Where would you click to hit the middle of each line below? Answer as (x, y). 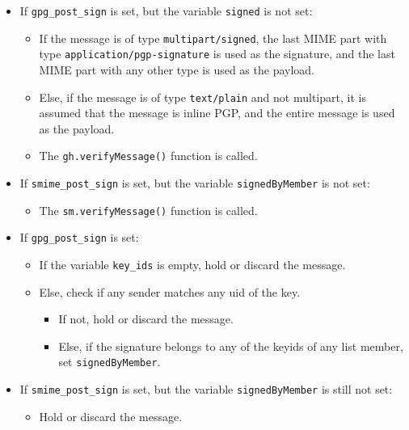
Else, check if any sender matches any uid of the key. (170, 291)
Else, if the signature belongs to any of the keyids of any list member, (231, 346)
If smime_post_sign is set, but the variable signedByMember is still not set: (206, 389)
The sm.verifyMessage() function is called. (148, 210)
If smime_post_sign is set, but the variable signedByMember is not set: (195, 183)
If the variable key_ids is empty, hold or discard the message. (192, 265)
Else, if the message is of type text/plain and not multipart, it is (202, 97)
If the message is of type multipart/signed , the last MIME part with (213, 38)
